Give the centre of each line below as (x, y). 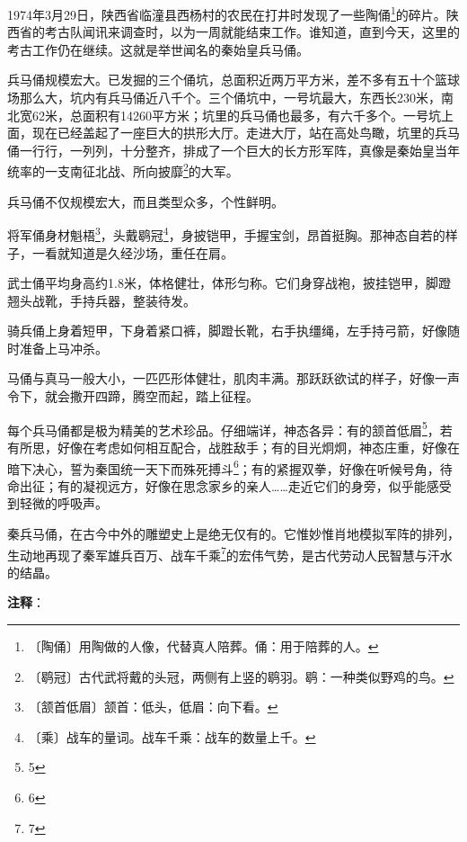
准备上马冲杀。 (63, 348)
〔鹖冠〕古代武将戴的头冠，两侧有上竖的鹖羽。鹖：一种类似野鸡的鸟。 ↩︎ (241, 676)
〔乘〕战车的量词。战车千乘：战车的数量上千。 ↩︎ (172, 736)
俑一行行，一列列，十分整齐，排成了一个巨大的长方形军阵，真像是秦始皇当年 (233, 150)
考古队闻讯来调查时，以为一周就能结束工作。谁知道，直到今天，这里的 (252, 32)
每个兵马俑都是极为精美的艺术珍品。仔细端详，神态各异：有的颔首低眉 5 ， (224, 428)
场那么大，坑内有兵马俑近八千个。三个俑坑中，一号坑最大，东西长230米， (224, 98)
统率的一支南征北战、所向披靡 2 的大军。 (123, 170)
